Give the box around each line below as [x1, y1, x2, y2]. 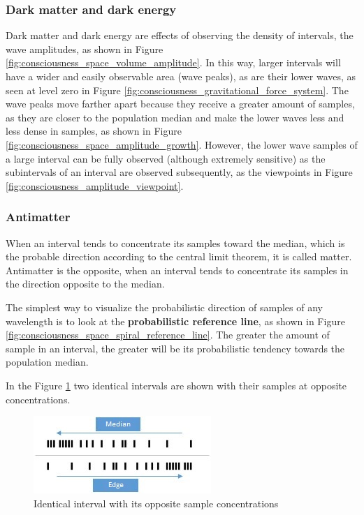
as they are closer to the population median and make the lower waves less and [6, 110, 344, 124]
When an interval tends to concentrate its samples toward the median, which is [6, 235, 345, 250]
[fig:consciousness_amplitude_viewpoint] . [6, 178, 184, 193]
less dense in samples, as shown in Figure [6, 124, 182, 138]
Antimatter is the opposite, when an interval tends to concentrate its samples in [6, 262, 349, 277]
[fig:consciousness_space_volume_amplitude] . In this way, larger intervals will [6, 55, 341, 70]
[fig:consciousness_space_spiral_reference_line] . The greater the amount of [6, 327, 330, 342]
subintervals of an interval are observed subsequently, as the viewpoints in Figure [6, 165, 353, 179]
